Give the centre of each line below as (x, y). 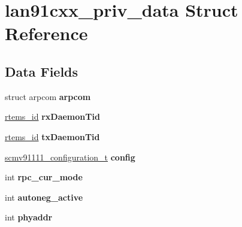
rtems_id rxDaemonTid (52, 116)
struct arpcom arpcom (48, 96)
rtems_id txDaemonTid (52, 136)
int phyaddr (29, 217)
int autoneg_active (44, 197)
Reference (46, 33)
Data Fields (42, 71)
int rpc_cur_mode (44, 177)
